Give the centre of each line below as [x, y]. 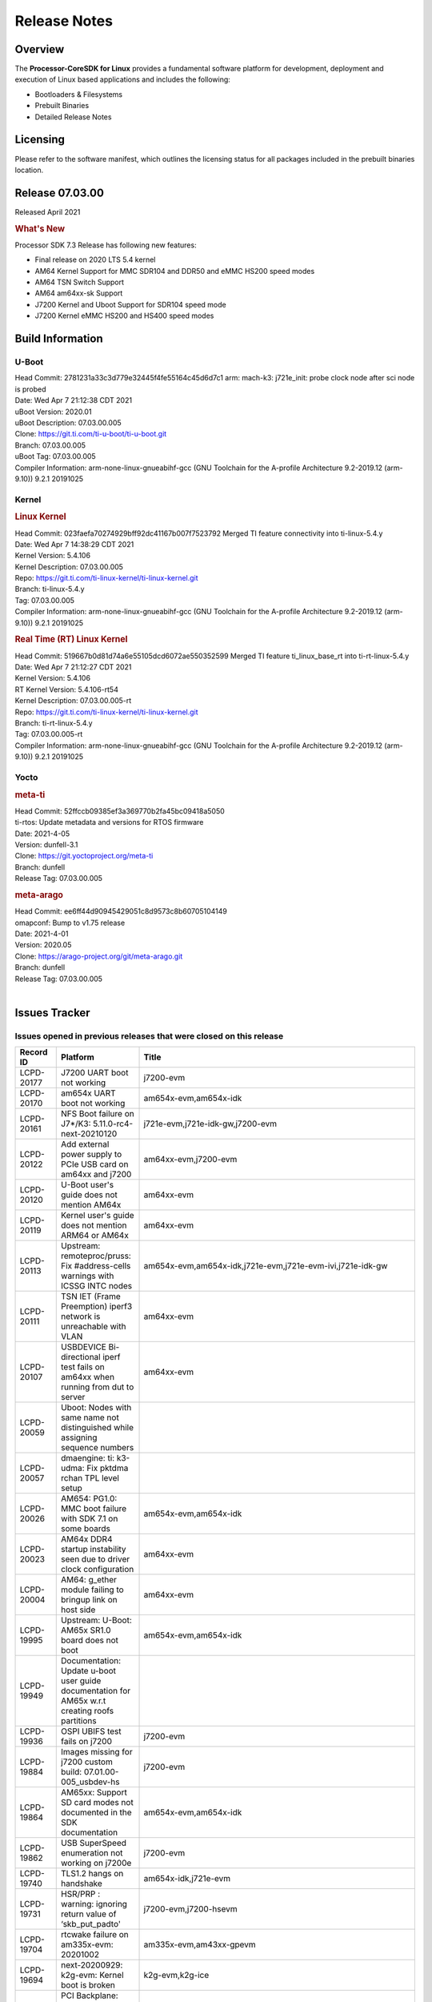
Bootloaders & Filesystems [79, 94]
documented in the [96, 1812]
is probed [31, 389]
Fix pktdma [108, 1468]
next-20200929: [92, 1965]
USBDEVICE [84, 1347]
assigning [79, 1437]
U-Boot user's [88, 1185]
